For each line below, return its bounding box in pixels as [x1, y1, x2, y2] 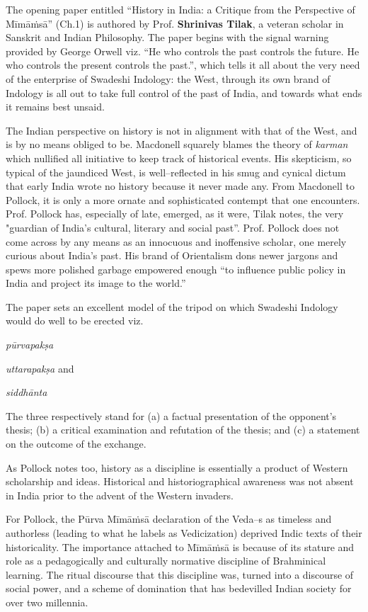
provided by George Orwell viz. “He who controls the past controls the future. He [6, 43, 360, 58]
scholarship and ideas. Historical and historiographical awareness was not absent [6, 474, 354, 489]
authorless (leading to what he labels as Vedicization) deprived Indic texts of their [6, 526, 362, 540]
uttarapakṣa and [6, 361, 74, 375]
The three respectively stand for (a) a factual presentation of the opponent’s [6, 408, 337, 423]
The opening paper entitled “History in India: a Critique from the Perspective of [6, 2, 355, 16]
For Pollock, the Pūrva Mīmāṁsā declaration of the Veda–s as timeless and [6, 511, 332, 526]
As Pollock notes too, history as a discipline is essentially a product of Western [6, 460, 348, 475]
